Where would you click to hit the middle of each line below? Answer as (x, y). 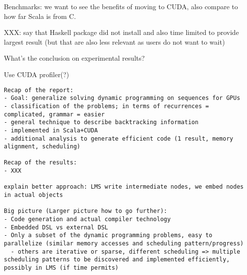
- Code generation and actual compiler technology (87, 219)
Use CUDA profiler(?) (37, 74)
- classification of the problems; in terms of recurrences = (107, 106)
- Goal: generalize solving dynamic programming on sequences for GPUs (122, 98)
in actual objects (33, 195)
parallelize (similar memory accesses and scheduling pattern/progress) (124, 244)
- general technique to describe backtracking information (101, 122)
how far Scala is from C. (40, 16)
